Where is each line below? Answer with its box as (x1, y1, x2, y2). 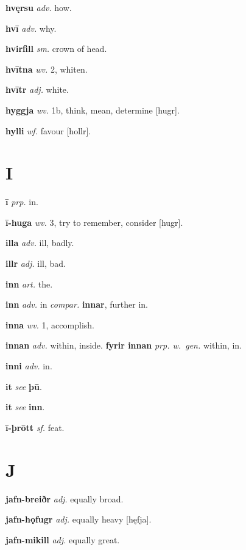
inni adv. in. (5, 360, 52, 372)
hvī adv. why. (5, 21, 57, 34)
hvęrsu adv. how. (5, 1, 72, 13)
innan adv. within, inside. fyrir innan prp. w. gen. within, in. (5, 339, 242, 352)
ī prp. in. (5, 195, 38, 208)
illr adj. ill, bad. (5, 257, 66, 270)
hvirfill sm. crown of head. (5, 42, 107, 55)
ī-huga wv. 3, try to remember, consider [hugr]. (5, 215, 183, 228)
